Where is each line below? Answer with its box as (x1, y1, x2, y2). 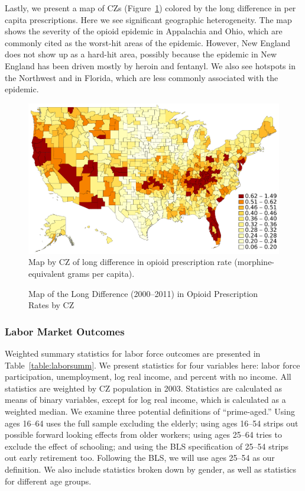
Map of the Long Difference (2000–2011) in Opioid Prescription (28, 287, 258, 299)
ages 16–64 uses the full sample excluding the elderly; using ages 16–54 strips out (5, 416, 298, 429)
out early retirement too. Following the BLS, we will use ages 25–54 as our (5, 451, 275, 464)
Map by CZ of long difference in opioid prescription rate (28, 256, 232, 268)
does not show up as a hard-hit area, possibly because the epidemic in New (5, 48, 277, 60)
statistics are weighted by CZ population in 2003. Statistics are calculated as (5, 382, 283, 394)
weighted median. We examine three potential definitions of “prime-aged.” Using (5, 405, 296, 418)
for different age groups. (5, 474, 92, 487)
